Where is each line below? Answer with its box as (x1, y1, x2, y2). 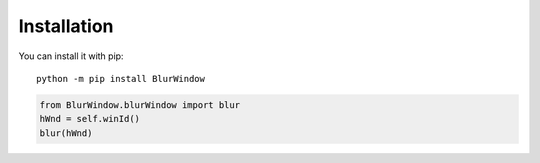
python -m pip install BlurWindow (36, 73, 205, 84)
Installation (18, 15, 114, 37)
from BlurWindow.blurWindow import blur (39, 99, 240, 110)
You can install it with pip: (18, 50, 124, 62)
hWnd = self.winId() (39, 113, 140, 125)
